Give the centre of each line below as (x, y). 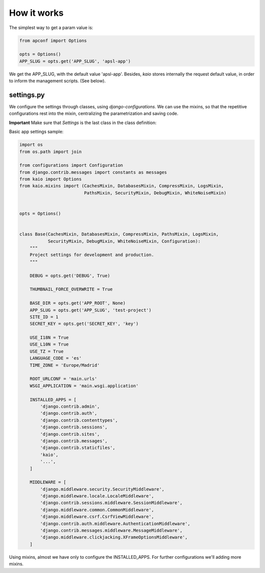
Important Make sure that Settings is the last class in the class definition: (83, 123)
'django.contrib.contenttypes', (79, 420)
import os (31, 145)
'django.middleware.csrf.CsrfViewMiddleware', (97, 517)
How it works (36, 13)
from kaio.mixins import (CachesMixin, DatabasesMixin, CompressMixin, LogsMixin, (122, 186)
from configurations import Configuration (71, 165)
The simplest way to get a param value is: (51, 28)
